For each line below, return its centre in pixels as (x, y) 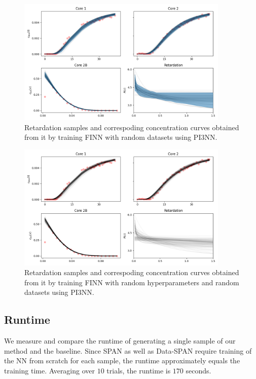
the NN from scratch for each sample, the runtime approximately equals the (122, 361)
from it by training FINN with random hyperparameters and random (132, 282)
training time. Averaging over (50, 371)
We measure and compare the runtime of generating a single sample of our (120, 341)
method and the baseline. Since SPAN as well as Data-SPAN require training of (128, 350)
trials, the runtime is (139, 371)
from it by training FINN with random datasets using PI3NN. (121, 137)
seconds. (198, 371)
